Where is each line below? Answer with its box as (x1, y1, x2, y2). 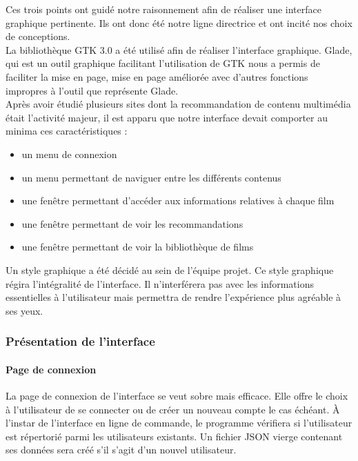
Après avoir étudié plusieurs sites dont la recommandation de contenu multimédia (6, 97, 351, 111)
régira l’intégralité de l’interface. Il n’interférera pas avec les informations (6, 276, 314, 291)
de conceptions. (6, 29, 70, 43)
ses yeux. (6, 303, 43, 317)
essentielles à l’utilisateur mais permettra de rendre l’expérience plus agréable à (6, 290, 341, 304)
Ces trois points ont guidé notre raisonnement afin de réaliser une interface (6, 2, 321, 16)
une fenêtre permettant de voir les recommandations (21, 216, 243, 230)
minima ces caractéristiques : (6, 124, 128, 138)
